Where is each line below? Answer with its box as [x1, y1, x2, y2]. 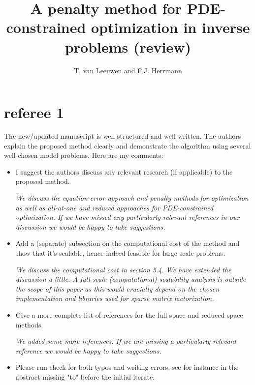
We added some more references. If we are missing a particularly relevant [15, 336, 237, 346]
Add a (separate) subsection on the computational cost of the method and [15, 238, 240, 248]
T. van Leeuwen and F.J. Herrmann [74, 65, 182, 75]
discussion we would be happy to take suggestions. [15, 221, 165, 232]
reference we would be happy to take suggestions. [15, 345, 161, 355]
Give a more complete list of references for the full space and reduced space [15, 309, 243, 320]
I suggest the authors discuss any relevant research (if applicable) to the [15, 166, 233, 177]
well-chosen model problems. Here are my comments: [4, 150, 163, 160]
